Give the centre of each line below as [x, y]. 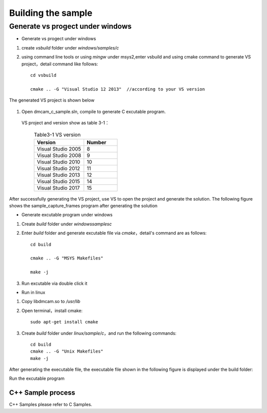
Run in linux [33, 292]
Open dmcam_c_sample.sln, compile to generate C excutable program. [94, 111]
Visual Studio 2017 [58, 188]
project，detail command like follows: [60, 64]
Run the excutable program [37, 378]
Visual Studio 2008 [59, 155]
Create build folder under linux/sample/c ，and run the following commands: [99, 333]
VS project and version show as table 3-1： [66, 123]
